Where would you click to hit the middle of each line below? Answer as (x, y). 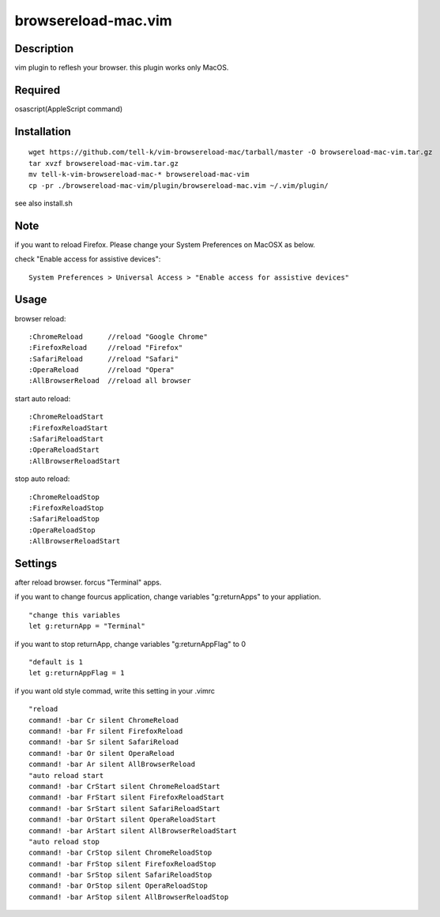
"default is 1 (56, 662)
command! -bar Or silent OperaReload (102, 753)
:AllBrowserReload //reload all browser (110, 381)
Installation (43, 132)
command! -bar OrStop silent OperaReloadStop (118, 886)
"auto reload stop (64, 842)
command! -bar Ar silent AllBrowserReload (112, 765)
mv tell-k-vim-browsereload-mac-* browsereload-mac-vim (139, 175)
